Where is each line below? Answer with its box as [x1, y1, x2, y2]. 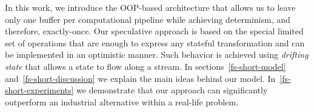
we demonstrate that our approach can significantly [76, 84, 268, 96]
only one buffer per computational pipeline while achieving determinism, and [5, 13, 290, 25]
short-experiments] [5, 84, 74, 96]
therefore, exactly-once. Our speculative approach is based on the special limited [5, 25, 304, 37]
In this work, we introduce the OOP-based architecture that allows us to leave [5, 1, 296, 13]
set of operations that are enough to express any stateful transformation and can [5, 36, 305, 49]
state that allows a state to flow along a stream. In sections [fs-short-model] [5, 60, 286, 72]
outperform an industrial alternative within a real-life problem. [5, 95, 238, 108]
